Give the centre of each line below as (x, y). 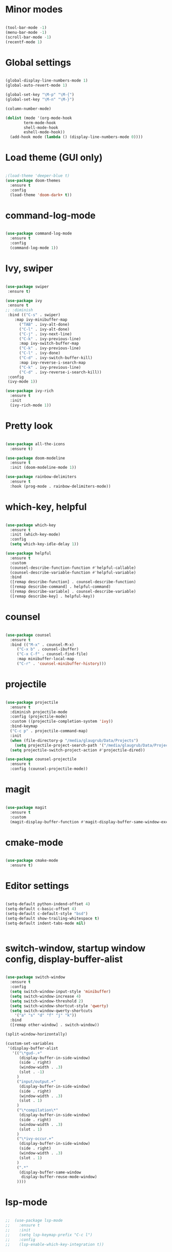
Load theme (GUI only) (54, 158)
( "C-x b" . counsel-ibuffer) (48, 649)
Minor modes (34, 9)
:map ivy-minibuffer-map (41, 320)
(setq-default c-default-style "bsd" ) (47, 913)
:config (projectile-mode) (39, 717)
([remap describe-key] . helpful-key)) (52, 596)
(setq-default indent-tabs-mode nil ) (46, 923)
